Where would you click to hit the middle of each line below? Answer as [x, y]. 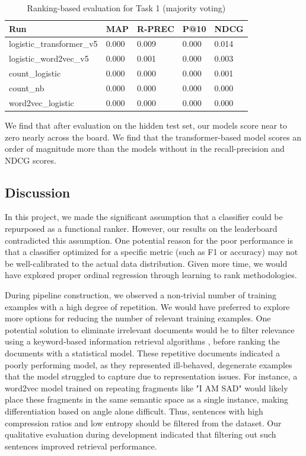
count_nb [27, 87]
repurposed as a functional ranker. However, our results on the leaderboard [141, 229]
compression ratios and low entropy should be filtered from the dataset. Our [143, 422]
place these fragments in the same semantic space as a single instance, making [147, 399]
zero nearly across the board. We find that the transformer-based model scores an [153, 137]
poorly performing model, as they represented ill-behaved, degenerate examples [149, 364]
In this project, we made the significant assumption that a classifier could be [144, 217]
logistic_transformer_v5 [53, 44]
